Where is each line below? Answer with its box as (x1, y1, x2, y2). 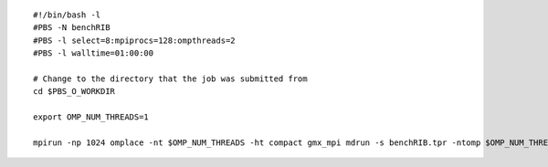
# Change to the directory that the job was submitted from (33, 73, 308, 84)
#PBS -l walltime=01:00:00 (33, 48, 154, 58)
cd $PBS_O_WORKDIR (33, 87, 116, 97)
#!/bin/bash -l (33, 10, 101, 20)
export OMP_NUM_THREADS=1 (33, 112, 150, 122)
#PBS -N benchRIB (33, 23, 111, 33)
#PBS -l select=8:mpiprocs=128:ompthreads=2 (33, 35, 237, 46)
